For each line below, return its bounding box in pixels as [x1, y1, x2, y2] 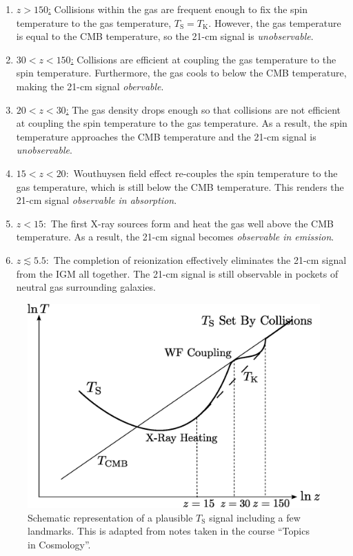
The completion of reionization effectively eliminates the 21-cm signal [53, 252, 347, 267]
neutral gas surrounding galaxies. [16, 280, 157, 294]
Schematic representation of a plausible [28, 510, 193, 524]
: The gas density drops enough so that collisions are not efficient [65, 102, 341, 116]
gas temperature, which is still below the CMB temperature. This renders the [16, 179, 344, 194]
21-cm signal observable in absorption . [16, 193, 177, 207]
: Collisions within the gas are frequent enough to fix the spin [48, 2, 308, 16]
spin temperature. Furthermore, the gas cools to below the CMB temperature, [16, 65, 347, 80]
